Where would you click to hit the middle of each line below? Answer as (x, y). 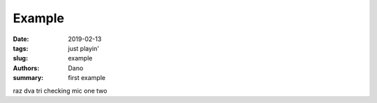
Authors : (26, 68)
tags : (21, 48)
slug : (20, 58)
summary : (28, 78)
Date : (21, 39)
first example (87, 78)
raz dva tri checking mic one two (60, 90)
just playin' (83, 48)
